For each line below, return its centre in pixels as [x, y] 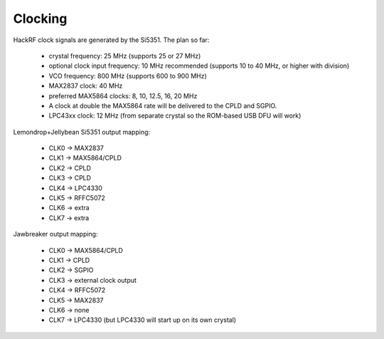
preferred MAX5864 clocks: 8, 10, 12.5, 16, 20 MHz [123, 95]
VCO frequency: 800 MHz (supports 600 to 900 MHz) [128, 75]
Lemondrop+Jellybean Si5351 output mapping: [82, 132]
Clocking [40, 19]
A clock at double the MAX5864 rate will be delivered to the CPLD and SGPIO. [163, 105]
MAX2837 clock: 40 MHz [86, 86]
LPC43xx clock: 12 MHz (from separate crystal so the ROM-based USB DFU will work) [175, 116]
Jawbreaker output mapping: [55, 234]
